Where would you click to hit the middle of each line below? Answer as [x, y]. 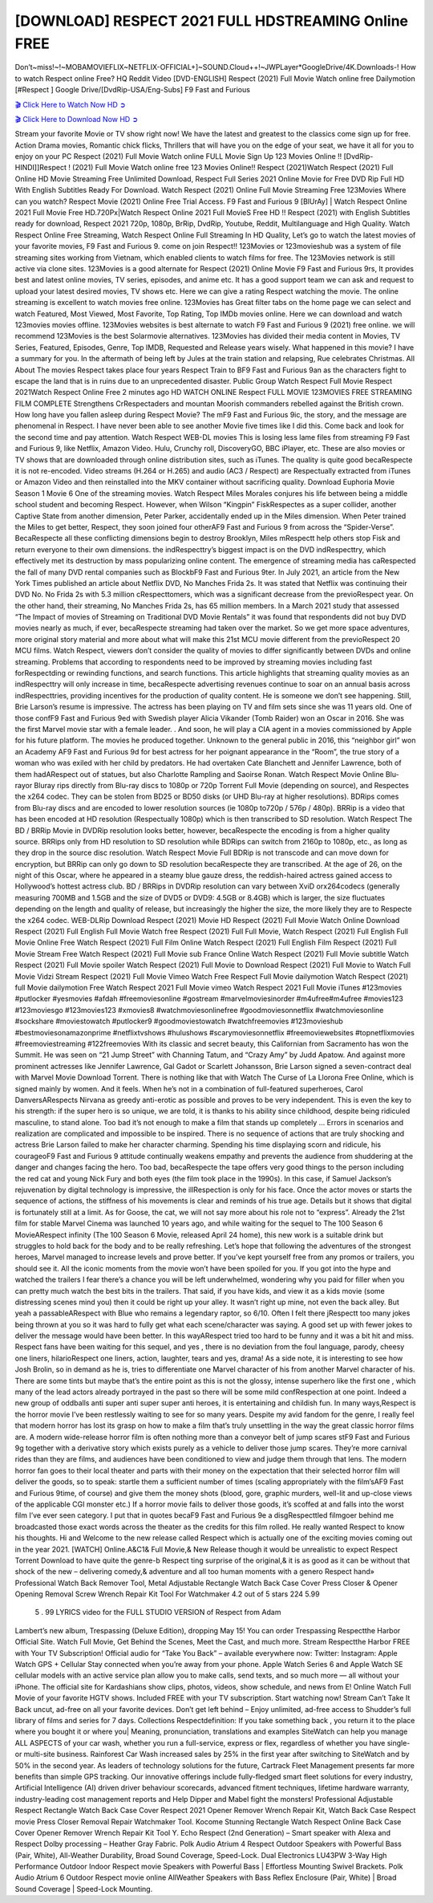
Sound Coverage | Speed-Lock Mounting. [84, 1889]
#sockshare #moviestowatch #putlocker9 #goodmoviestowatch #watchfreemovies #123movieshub [179, 1021]
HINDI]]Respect [41, 168]
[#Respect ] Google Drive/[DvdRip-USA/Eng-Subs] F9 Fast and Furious [132, 90]
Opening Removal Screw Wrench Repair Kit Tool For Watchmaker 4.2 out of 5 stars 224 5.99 [167, 1594]
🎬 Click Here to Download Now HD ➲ [77, 119]
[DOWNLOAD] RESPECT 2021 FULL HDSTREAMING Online [212, 21]
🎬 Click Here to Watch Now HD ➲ [70, 104]
